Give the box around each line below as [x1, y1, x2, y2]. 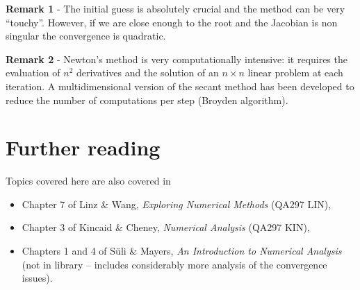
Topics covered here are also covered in [6, 173, 171, 188]
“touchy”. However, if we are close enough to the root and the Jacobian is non [6, 15, 338, 29]
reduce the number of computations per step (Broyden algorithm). [6, 92, 288, 107]
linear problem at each [247, 65, 343, 80]
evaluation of [6, 65, 60, 80]
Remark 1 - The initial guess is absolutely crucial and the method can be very [6, 1, 345, 15]
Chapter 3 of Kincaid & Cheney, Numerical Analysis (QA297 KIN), [22, 220, 310, 234]
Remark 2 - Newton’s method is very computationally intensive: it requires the [6, 51, 347, 66]
